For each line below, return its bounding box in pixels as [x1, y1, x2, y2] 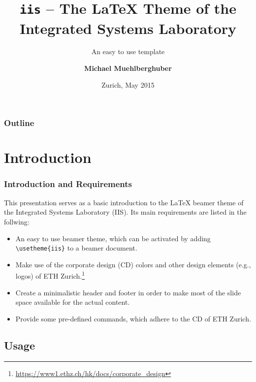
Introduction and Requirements [4, 178, 132, 190]
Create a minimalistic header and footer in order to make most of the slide [15, 287, 241, 297]
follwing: [4, 216, 30, 226]
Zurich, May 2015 [101, 79, 155, 90]
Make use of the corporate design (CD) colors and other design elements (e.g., [15, 259, 251, 269]
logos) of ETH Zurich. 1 [15, 269, 85, 281]
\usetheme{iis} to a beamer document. [15, 243, 137, 253]
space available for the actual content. [15, 297, 130, 307]
